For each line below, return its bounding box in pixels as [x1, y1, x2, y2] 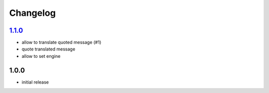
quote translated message [21, 46, 76, 52]
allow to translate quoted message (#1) [21, 40, 102, 46]
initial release [21, 79, 49, 85]
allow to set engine [21, 53, 61, 59]
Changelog [9, 7, 56, 18]
